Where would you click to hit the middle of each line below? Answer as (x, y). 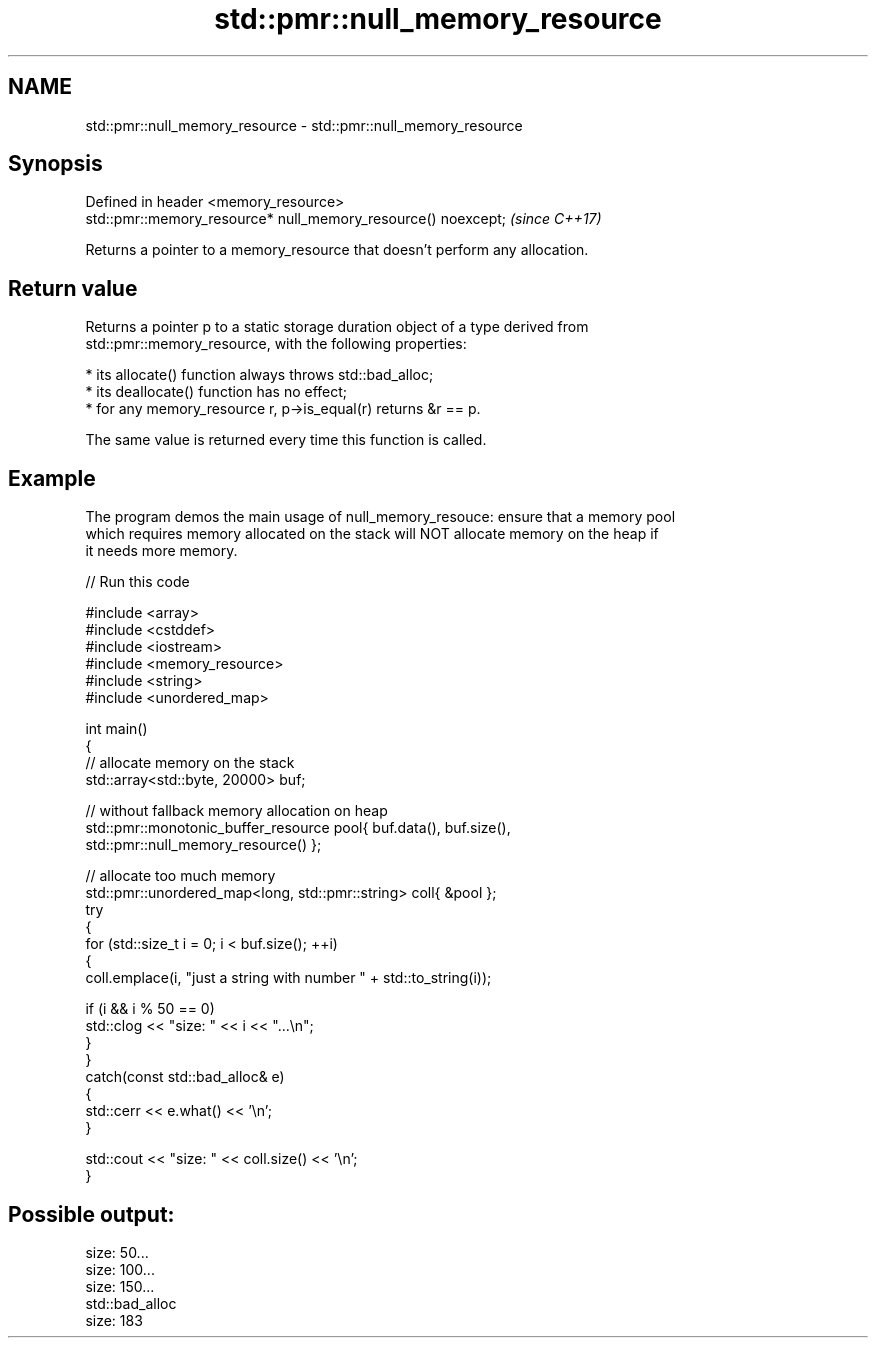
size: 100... (120, 1269)
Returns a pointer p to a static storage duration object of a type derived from (337, 327)
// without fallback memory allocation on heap (236, 811)
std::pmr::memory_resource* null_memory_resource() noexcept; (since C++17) (343, 219)
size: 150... (120, 1286)
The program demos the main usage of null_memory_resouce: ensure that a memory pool (380, 517)
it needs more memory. (161, 551)
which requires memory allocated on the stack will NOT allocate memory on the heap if (372, 534)
